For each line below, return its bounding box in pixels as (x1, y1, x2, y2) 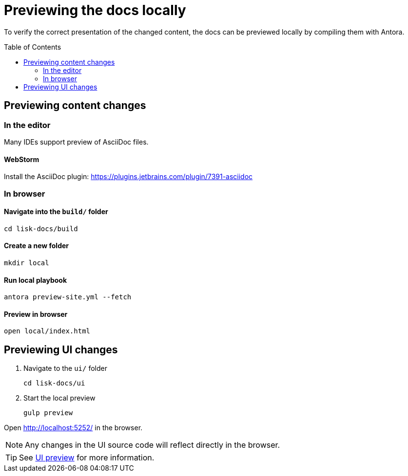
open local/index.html (4, 327, 91, 335)
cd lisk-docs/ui (23, 379, 85, 387)
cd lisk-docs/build (4, 224, 78, 233)
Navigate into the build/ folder (4, 207, 108, 216)
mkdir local (4, 259, 49, 267)
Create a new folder (4, 241, 69, 250)
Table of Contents (4, 42, 61, 51)
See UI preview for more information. (19, 453, 155, 463)
